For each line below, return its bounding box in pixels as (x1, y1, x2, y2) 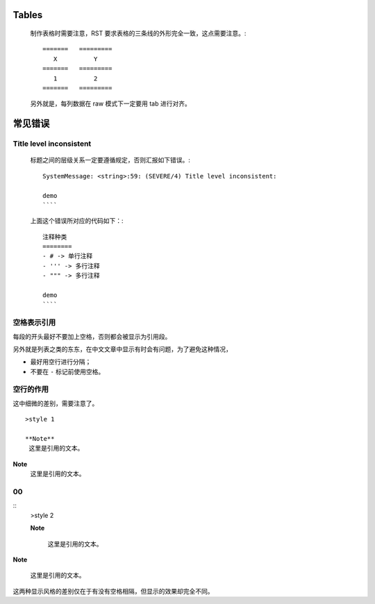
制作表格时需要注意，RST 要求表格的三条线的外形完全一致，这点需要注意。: (30, 29, 247, 37)
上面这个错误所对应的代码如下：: (30, 217, 124, 225)
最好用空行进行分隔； (30, 358, 92, 366)
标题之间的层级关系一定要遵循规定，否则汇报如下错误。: (30, 156, 191, 165)
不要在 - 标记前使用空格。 (30, 367, 105, 376)
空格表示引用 (12, 318, 56, 328)
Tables (12, 9, 43, 21)
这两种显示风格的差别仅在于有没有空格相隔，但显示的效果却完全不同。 (12, 587, 214, 595)
